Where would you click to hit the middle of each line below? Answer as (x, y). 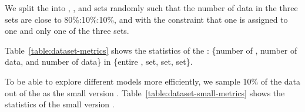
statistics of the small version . (60, 104)
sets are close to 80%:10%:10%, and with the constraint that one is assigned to (146, 19)
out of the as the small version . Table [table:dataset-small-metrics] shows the (145, 92)
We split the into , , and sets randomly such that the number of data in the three (151, 8)
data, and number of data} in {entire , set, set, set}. (99, 62)
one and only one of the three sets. (67, 31)
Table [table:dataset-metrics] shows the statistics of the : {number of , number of (151, 50)
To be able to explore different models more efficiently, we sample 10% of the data (153, 81)
